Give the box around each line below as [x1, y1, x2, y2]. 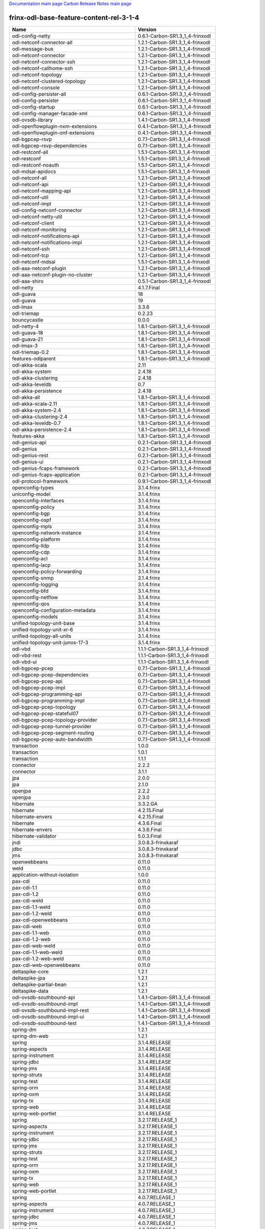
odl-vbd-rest [12, 652, 42, 659]
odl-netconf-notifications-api [12, 233, 79, 239]
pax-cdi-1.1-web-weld [12, 949, 63, 956]
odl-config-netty [12, 32, 51, 39]
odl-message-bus [12, 45, 53, 52]
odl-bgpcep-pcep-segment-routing [12, 729, 94, 736]
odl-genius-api [12, 439, 47, 446]
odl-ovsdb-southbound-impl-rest [12, 1007, 89, 1014]
